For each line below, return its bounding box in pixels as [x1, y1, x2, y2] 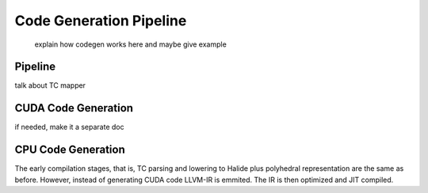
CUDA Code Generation [14, 101, 134, 115]
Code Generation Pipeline [14, 12, 187, 29]
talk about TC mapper [14, 81, 86, 90]
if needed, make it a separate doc [14, 123, 124, 132]
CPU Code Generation [14, 143, 126, 157]
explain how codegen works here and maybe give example [34, 40, 227, 49]
